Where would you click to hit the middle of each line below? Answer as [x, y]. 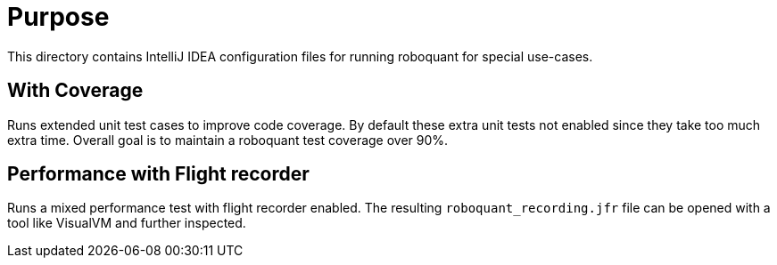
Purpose [58, 17]
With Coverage [75, 91]
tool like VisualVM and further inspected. [127, 223]
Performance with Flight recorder [158, 174]
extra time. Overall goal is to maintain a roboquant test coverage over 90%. [228, 140]
